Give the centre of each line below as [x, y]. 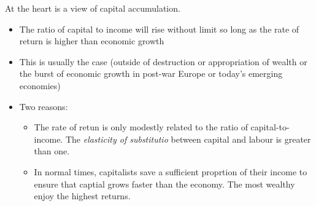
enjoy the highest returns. [82, 196]
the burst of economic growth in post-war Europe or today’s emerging [151, 73]
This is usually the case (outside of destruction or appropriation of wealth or [163, 61]
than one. [52, 151]
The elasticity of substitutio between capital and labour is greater [188, 139]
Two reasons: [44, 106]
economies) [40, 85]
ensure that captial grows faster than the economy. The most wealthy [164, 184]
